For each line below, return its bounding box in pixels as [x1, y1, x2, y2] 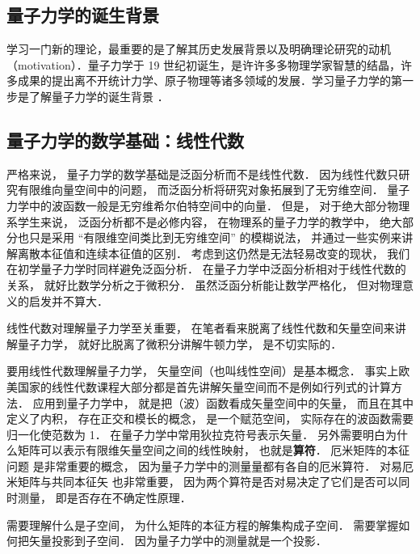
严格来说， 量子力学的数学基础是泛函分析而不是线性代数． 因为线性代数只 [6, 165, 399, 182]
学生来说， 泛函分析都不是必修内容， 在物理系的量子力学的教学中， [17, 213, 376, 230]
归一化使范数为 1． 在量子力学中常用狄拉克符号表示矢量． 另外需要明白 [6, 425, 385, 442]
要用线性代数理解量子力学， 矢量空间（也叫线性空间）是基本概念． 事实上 [6, 362, 399, 379]
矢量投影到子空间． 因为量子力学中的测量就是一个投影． [28, 532, 327, 549]
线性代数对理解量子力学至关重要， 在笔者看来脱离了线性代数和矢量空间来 [6, 319, 395, 336]
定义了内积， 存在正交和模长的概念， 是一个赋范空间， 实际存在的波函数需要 [6, 410, 414, 427]
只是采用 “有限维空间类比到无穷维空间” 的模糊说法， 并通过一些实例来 [28, 229, 402, 246]
